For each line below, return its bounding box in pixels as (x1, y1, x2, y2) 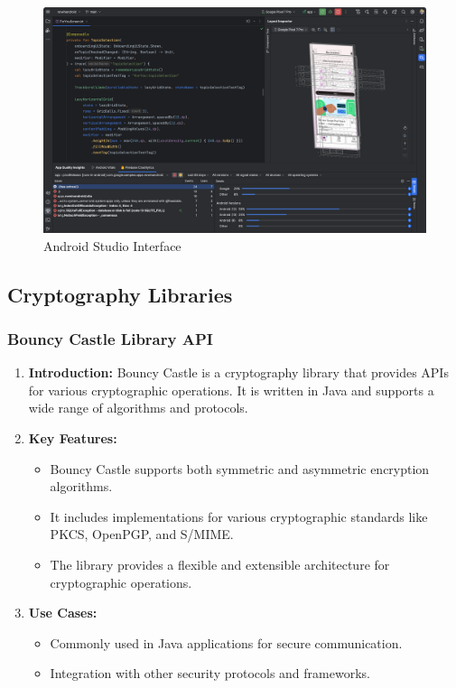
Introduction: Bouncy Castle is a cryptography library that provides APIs (28, 363, 449, 382)
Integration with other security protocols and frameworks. (50, 664, 370, 683)
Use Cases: (28, 603, 98, 622)
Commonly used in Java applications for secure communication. (50, 633, 403, 652)
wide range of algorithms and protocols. (28, 398, 248, 417)
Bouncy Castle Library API (7, 327, 213, 349)
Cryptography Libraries (7, 280, 233, 308)
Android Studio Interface (43, 236, 181, 255)
